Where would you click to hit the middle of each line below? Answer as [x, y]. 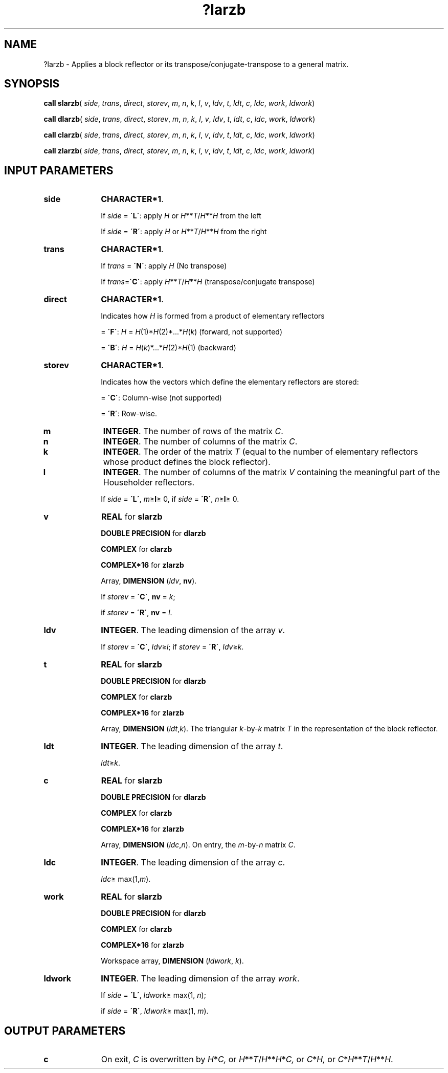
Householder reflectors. [149, 483]
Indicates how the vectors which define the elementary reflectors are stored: [230, 382]
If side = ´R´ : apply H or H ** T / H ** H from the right [184, 232]
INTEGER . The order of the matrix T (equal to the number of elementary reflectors [261, 452]
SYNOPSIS [32, 84]
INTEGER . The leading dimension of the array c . [193, 863]
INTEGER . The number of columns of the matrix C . [200, 442]
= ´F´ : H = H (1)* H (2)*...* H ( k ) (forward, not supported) [192, 332]
